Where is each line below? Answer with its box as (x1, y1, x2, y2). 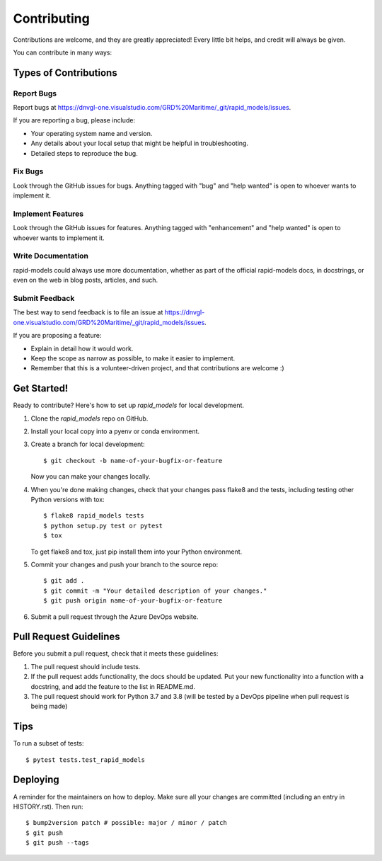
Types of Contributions (13, 67, 117, 79)
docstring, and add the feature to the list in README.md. (30, 682, 196, 690)
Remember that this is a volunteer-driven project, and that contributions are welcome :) (30, 364, 284, 372)
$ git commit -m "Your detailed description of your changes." (43, 586, 267, 595)
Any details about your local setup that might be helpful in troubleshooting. (30, 139, 249, 148)
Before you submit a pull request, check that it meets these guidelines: (13, 649, 219, 658)
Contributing (13, 11, 90, 26)
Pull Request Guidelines (13, 631, 120, 643)
